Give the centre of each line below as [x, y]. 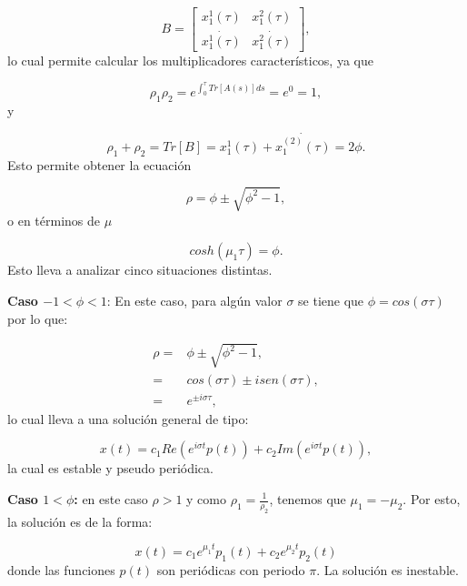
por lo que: [38, 318]
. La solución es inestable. [388, 569]
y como [207, 499]
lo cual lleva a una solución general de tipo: [128, 418]
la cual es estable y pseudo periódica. [110, 468]
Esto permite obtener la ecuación [99, 164]
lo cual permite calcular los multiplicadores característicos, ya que [190, 60]
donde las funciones [61, 569]
